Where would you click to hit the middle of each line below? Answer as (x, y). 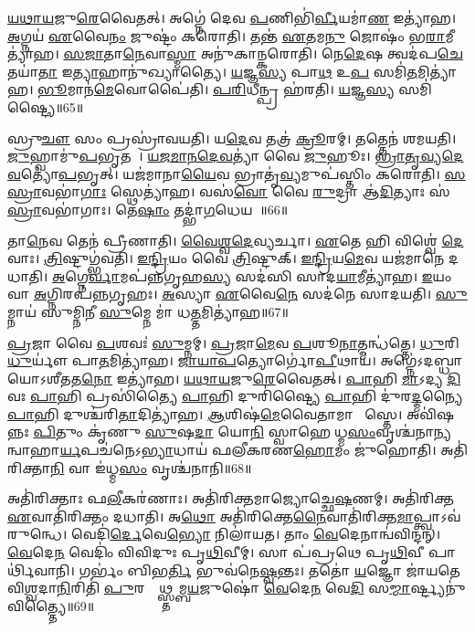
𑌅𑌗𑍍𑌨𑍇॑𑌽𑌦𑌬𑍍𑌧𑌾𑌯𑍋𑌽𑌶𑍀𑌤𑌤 (422, 360)
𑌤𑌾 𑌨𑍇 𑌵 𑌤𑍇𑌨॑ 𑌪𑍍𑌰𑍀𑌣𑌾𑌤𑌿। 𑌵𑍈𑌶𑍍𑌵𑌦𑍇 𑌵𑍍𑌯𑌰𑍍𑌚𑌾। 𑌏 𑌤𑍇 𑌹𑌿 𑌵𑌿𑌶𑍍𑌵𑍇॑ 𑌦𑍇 (236, 240)
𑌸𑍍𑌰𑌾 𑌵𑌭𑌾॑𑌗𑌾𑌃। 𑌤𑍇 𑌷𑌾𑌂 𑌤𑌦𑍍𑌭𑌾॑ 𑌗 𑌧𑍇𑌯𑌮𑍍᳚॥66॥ (148, 209)
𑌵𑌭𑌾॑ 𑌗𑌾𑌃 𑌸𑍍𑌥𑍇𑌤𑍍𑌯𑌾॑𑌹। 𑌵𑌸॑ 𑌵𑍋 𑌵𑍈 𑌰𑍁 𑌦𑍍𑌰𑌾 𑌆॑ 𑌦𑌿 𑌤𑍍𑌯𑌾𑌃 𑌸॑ (246, 191)
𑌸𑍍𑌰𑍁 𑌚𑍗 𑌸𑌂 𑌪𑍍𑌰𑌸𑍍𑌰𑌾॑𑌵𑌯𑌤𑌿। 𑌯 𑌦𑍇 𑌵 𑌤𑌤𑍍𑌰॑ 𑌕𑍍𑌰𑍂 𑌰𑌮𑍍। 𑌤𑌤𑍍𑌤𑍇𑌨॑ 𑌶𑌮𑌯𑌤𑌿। (232, 137)
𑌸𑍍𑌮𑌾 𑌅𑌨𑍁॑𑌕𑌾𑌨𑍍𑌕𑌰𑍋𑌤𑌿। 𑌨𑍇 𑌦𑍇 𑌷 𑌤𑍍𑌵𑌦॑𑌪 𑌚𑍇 (315, 53)
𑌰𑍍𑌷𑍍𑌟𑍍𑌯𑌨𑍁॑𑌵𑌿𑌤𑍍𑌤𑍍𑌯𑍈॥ (438, 588)
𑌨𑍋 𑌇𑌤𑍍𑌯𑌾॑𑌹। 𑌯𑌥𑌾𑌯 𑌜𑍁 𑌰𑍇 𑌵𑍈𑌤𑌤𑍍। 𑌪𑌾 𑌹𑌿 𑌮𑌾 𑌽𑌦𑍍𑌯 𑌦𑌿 (271, 378)
